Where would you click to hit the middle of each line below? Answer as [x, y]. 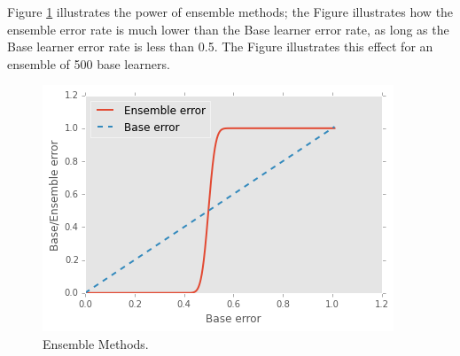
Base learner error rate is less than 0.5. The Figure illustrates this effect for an [220, 46]
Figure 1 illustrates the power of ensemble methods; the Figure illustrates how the [230, 12]
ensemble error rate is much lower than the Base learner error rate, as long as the [228, 29]
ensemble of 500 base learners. [89, 63]
